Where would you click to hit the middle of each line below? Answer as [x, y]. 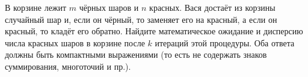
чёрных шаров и [109, 7]
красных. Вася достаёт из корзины [212, 7]
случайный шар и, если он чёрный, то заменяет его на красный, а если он [141, 19]
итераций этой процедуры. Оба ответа [225, 42]
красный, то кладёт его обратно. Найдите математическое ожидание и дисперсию [154, 31]
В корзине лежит [36, 7]
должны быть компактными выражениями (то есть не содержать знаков [136, 54]
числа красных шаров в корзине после [75, 42]
